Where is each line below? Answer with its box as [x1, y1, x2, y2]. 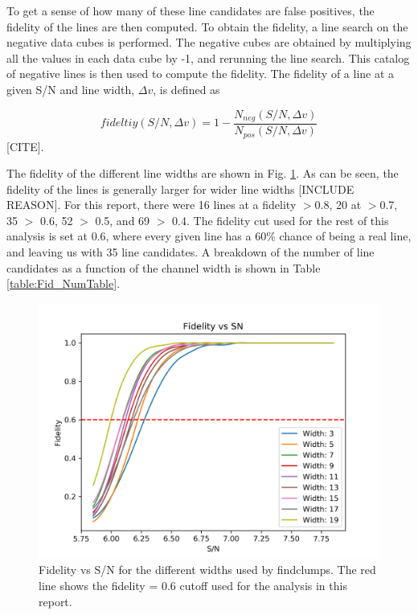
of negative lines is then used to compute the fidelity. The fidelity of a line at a [6, 65, 395, 82]
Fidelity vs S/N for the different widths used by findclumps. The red [39, 561, 376, 578]
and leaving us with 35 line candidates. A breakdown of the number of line [6, 244, 375, 260]
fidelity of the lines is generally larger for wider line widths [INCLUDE [6, 180, 354, 197]
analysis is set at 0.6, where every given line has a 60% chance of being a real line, [6, 228, 412, 244]
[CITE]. [6, 137, 44, 154]
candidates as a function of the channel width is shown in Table [6, 259, 321, 276]
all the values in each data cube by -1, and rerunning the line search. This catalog [6, 49, 410, 66]
